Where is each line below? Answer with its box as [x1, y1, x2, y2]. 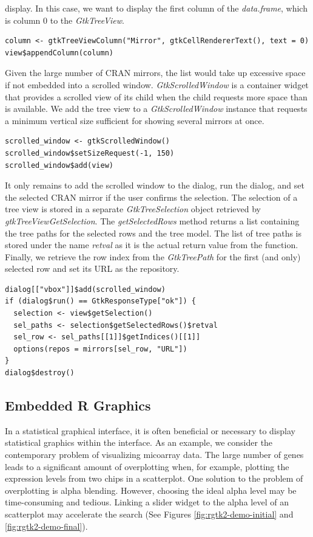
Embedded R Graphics [5, 396, 151, 415]
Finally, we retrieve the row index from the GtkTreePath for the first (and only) [5, 250, 301, 263]
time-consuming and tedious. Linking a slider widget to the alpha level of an [5, 496, 289, 508]
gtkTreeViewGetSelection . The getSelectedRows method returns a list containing [5, 214, 300, 227]
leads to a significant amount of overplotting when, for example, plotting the [5, 460, 289, 473]
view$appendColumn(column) [5, 48, 113, 57]
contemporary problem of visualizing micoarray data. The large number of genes [5, 448, 304, 461]
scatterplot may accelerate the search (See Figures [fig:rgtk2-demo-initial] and [5, 507, 294, 520]
